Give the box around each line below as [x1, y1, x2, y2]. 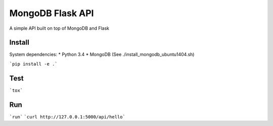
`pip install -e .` [9, 61, 58, 67]
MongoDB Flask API [9, 8, 94, 19]
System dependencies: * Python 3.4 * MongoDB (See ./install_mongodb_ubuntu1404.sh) [9, 51, 195, 57]
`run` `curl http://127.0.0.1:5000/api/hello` [9, 114, 126, 119]
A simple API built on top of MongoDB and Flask [9, 25, 110, 31]
